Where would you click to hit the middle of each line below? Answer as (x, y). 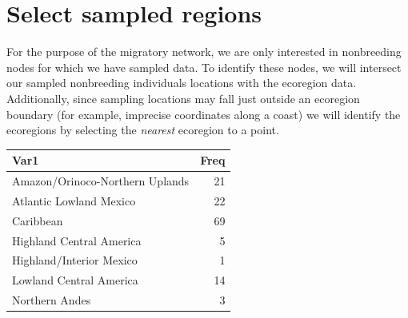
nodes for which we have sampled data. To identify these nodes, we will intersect (204, 67)
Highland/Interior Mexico (75, 260)
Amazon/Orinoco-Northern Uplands (101, 181)
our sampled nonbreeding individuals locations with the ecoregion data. (182, 83)
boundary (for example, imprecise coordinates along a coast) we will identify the (204, 114)
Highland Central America (77, 240)
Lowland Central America (75, 280)
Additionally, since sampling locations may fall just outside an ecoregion (183, 98)
